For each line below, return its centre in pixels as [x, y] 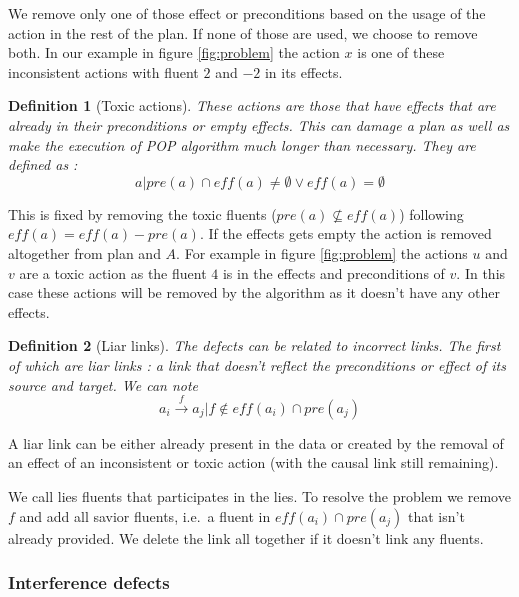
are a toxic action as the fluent [113, 272]
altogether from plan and [84, 252]
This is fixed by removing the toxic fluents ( [142, 213]
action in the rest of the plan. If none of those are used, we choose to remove [243, 32]
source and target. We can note [103, 384]
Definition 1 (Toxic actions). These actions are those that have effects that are [252, 105]
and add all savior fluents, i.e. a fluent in [145, 515]
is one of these [401, 52]
